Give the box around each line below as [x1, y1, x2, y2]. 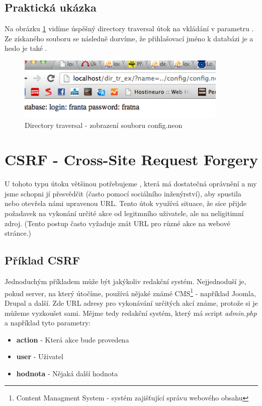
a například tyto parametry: [5, 317, 91, 328]
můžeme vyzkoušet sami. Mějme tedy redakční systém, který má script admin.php [5, 307, 257, 318]
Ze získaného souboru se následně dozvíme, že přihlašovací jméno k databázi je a [5, 33, 253, 43]
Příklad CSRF [5, 252, 80, 268]
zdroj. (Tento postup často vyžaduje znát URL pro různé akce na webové [5, 218, 230, 228]
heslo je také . [5, 43, 47, 53]
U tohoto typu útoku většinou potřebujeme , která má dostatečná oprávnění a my [5, 178, 257, 189]
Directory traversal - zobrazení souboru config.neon [25, 119, 183, 130]
